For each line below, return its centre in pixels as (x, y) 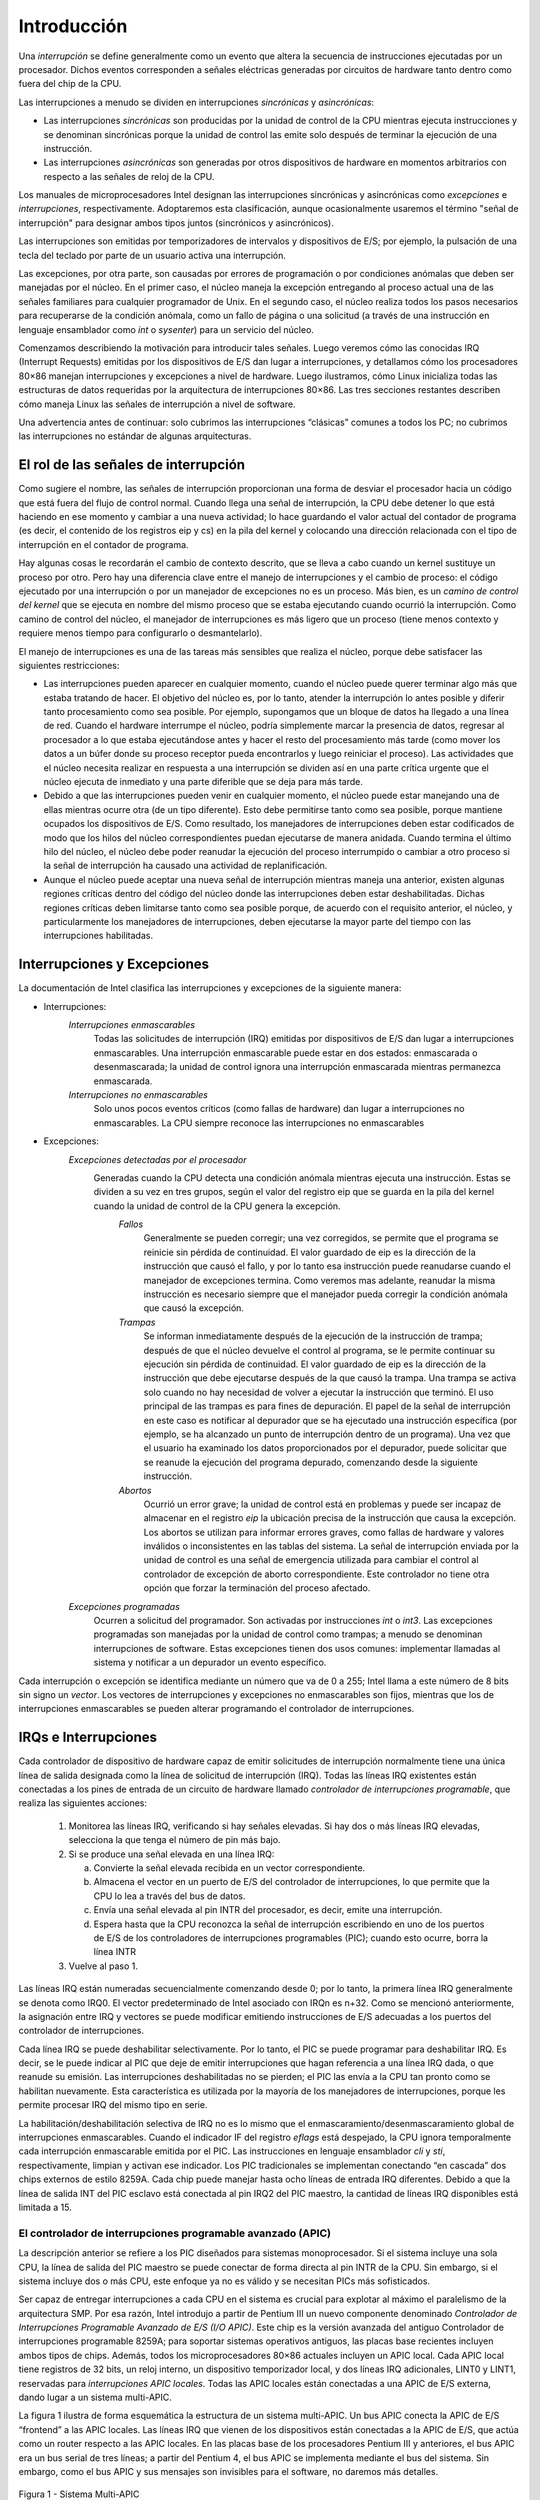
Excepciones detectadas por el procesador (157, 1159)
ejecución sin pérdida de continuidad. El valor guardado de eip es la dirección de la (315, 1364)
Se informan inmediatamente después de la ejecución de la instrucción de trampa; (313, 1336)
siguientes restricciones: (69, 665)
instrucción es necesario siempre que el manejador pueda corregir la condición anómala (326, 1294)
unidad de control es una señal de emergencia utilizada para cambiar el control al (311, 1560)
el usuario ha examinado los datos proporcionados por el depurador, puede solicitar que (325, 1448)
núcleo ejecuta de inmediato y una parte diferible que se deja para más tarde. (203, 782)
